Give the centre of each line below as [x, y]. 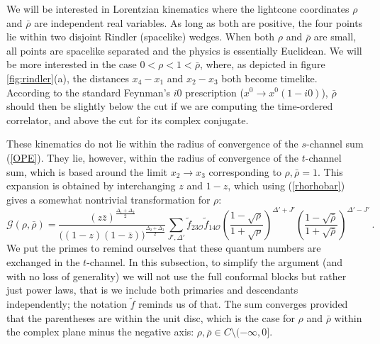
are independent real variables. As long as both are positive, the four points [199, 22]
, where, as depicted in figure [262, 64]
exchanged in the [43, 262]
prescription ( [214, 92]
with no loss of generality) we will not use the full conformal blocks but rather [177, 276]
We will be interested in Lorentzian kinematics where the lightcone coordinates [178, 9]
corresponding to [245, 171]
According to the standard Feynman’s [89, 92]
